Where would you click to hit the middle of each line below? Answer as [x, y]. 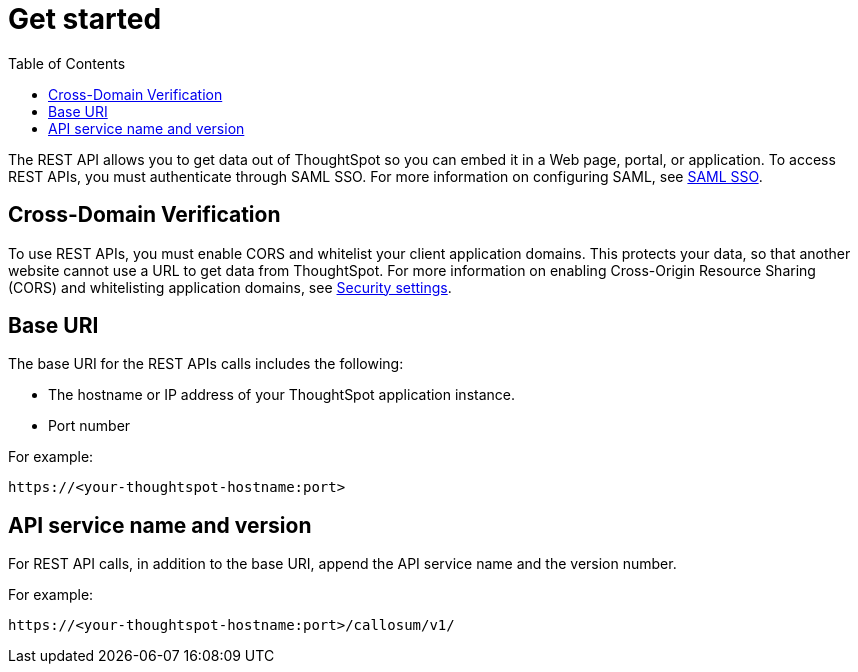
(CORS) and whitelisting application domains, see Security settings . [230, 287]
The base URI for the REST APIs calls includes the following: [206, 364]
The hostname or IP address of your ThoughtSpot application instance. [281, 395]
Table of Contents [67, 63]
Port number [89, 426]
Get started [85, 19]
